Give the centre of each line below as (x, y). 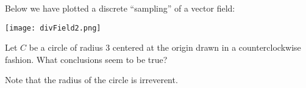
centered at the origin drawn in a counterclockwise (207, 47)
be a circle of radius (66, 47)
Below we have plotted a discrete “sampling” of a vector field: (120, 8)
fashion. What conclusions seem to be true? (86, 59)
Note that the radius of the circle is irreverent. (91, 80)
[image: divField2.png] (53, 28)
